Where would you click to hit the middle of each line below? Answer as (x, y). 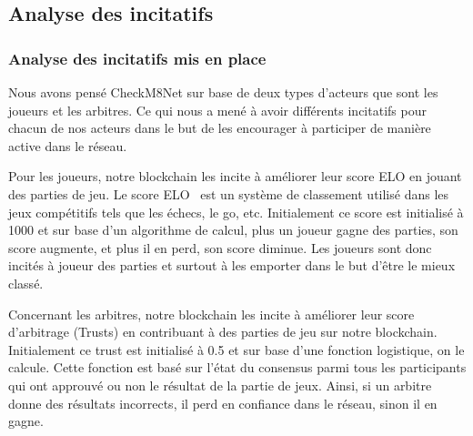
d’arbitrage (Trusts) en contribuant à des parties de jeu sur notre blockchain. (223, 332)
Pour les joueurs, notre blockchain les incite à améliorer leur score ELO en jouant (235, 176)
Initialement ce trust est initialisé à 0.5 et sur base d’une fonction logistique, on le (236, 349)
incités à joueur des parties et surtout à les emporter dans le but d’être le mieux (232, 265)
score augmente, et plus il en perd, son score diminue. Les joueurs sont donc (220, 247)
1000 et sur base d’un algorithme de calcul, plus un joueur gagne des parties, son (233, 230)
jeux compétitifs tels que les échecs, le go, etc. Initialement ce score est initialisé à (236, 212)
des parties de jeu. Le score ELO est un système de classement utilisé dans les (229, 193)
